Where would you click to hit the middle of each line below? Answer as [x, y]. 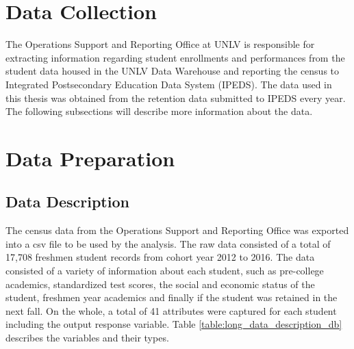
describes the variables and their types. [87, 338]
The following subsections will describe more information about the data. [159, 111]
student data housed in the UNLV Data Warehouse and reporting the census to [173, 71]
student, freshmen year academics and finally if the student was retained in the [172, 297]
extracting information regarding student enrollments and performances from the [175, 57]
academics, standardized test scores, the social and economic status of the [160, 284]
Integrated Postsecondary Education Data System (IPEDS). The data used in [169, 84]
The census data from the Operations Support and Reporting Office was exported [177, 230]
